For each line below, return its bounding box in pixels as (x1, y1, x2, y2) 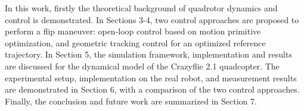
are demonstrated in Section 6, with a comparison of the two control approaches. (5, 83, 300, 96)
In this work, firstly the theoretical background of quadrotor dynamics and (5, 2, 278, 14)
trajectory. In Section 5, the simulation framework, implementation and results (5, 48, 292, 61)
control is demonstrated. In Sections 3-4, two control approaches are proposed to (5, 13, 299, 26)
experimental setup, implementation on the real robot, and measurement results (5, 71, 297, 84)
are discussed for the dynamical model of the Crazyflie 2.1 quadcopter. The (5, 59, 280, 72)
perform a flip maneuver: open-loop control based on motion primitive (5, 25, 261, 37)
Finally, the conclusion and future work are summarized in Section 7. (5, 94, 257, 107)
